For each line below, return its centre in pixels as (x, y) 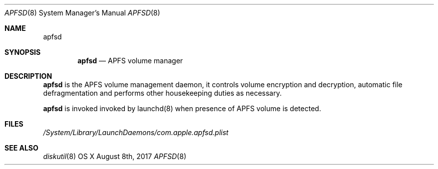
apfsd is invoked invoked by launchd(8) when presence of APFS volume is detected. (182, 108)
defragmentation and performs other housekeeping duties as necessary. (163, 93)
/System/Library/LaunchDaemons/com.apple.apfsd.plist (136, 132)
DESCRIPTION (28, 76)
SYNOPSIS (23, 52)
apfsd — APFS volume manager (130, 61)
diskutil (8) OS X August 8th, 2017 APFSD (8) (115, 156)
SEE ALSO (21, 148)
